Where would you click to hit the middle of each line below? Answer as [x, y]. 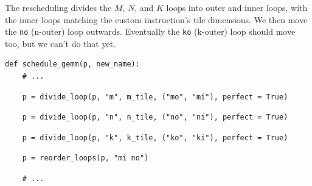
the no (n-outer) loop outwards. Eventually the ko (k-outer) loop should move [150, 31]
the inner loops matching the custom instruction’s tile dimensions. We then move [156, 19]
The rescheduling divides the [58, 7]
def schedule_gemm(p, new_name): [72, 64]
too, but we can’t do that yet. [60, 43]
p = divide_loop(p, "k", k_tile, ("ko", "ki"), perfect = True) [155, 138]
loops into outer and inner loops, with [237, 7]
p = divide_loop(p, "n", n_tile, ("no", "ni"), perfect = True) [155, 117]
